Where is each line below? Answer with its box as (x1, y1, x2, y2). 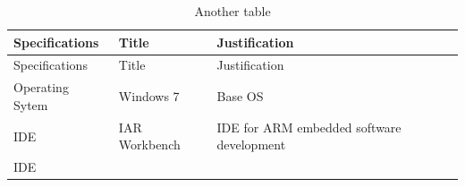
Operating (13, 78, 69, 97)
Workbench (118, 135, 181, 154)
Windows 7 (118, 87, 180, 106)
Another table (194, 2, 271, 20)
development (216, 135, 286, 154)
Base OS (216, 87, 264, 106)
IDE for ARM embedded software (216, 117, 402, 136)
